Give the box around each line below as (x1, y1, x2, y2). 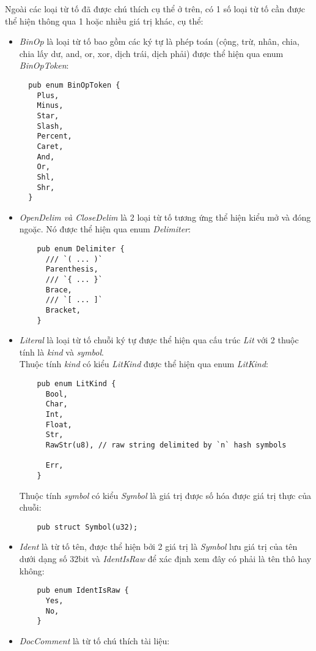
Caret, (37, 142, 64, 151)
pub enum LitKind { (37, 379, 116, 389)
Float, (45, 420, 72, 429)
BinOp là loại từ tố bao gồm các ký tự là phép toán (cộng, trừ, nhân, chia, (19, 35, 299, 48)
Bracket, (45, 305, 81, 314)
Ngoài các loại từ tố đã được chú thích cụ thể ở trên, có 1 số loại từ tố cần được (5, 2, 305, 15)
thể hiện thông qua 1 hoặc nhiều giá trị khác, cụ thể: (5, 14, 204, 27)
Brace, (45, 285, 72, 294)
